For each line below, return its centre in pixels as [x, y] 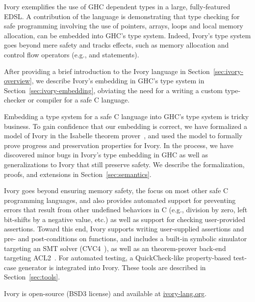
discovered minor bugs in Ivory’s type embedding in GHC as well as [106, 155]
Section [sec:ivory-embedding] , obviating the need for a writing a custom [113, 90]
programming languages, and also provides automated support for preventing [120, 200]
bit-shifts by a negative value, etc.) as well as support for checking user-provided [125, 219]
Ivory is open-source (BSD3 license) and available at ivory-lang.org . [105, 293]
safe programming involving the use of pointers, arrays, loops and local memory [124, 26]
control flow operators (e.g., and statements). [72, 54]
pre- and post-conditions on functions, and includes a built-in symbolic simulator [126, 239]
